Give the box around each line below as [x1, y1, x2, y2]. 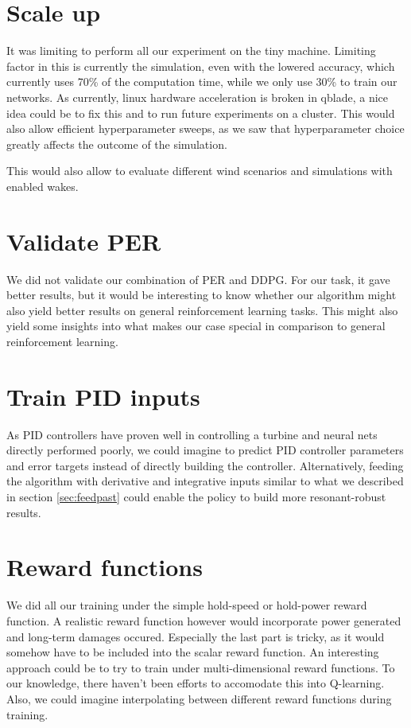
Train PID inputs [6, 380, 200, 412]
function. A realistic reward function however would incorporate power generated [6, 612, 401, 629]
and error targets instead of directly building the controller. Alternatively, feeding [6, 457, 404, 473]
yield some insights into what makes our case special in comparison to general [6, 317, 386, 334]
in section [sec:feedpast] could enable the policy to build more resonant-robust [6, 489, 386, 505]
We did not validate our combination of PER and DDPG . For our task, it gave [6, 271, 390, 287]
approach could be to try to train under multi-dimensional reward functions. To [6, 659, 395, 675]
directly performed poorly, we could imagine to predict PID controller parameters [6, 442, 404, 458]
